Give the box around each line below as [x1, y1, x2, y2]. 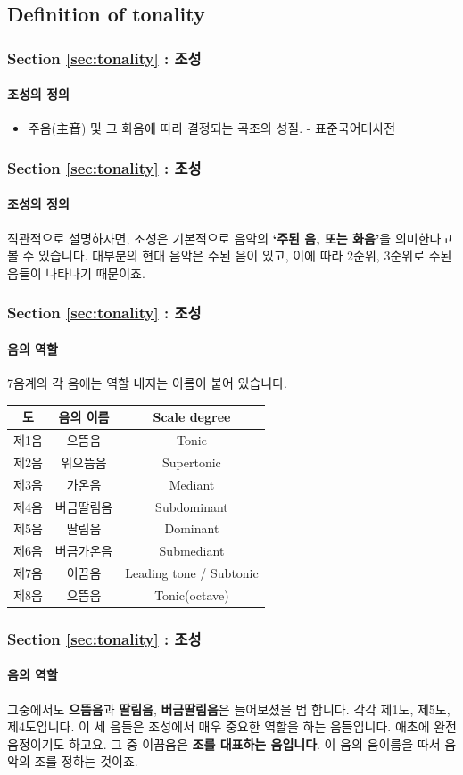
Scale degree [153, 408, 231, 426]
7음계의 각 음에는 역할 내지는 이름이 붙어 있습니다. [7, 374, 288, 392]
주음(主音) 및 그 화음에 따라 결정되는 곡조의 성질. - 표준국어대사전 [28, 119, 396, 137]
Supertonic [162, 452, 221, 471]
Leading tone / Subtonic [125, 564, 259, 582]
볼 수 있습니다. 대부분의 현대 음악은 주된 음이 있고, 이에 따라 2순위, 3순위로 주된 [7, 246, 452, 265]
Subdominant [155, 497, 228, 515]
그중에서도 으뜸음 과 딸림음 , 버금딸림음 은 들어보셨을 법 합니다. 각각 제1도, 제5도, [7, 699, 451, 718]
